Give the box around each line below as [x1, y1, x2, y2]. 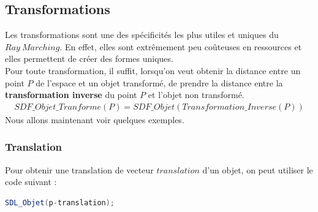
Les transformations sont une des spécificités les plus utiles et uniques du [5, 28, 279, 41]
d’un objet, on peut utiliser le [202, 163, 313, 176]
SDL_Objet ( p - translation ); [5, 198, 115, 207]
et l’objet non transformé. [148, 88, 244, 101]
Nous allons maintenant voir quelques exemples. [5, 113, 184, 126]
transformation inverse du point [5, 88, 137, 101]
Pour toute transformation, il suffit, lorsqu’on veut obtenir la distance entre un [5, 64, 301, 77]
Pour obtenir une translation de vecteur [5, 163, 154, 176]
